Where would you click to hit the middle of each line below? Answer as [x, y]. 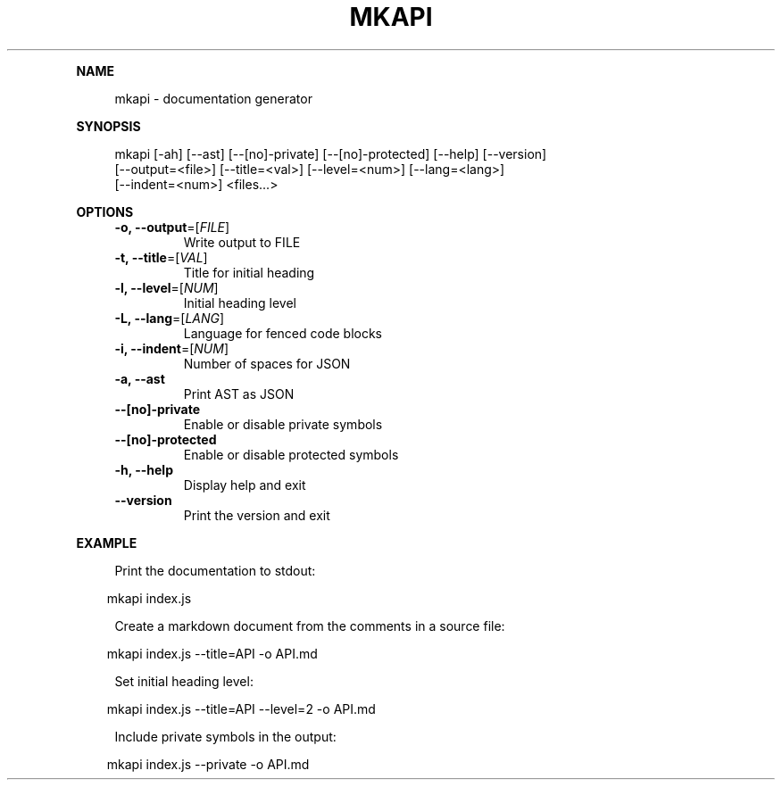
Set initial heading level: [184, 681]
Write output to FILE [242, 242]
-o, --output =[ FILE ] [172, 227]
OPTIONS [105, 211]
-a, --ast [140, 378]
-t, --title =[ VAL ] [161, 257]
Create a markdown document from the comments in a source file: [310, 625]
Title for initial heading [249, 272]
